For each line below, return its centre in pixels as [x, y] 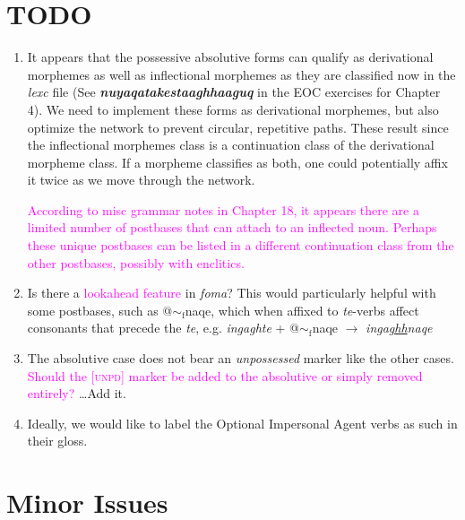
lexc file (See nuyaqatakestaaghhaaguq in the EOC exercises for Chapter [234, 92]
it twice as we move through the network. [141, 180]
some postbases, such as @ [100, 310]
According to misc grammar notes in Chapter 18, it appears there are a [223, 209]
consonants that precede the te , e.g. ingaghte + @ [164, 328]
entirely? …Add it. [77, 393]
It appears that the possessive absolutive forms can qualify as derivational [230, 57]
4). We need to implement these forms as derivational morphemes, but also [233, 109]
